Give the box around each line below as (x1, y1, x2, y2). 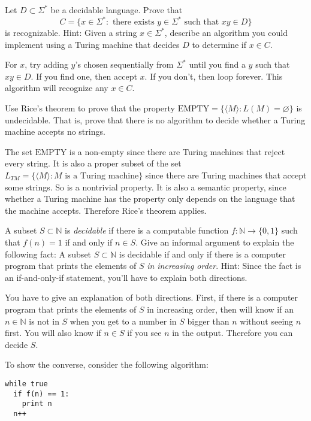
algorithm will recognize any (5, 81, 108, 94)
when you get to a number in (70, 314, 177, 327)
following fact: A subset (5, 247, 92, 260)
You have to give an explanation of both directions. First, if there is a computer (5, 291, 298, 304)
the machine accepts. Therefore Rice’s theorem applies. (5, 204, 207, 216)
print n (22, 399, 52, 408)
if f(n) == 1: (13, 389, 70, 398)
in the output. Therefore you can (172, 326, 293, 339)
